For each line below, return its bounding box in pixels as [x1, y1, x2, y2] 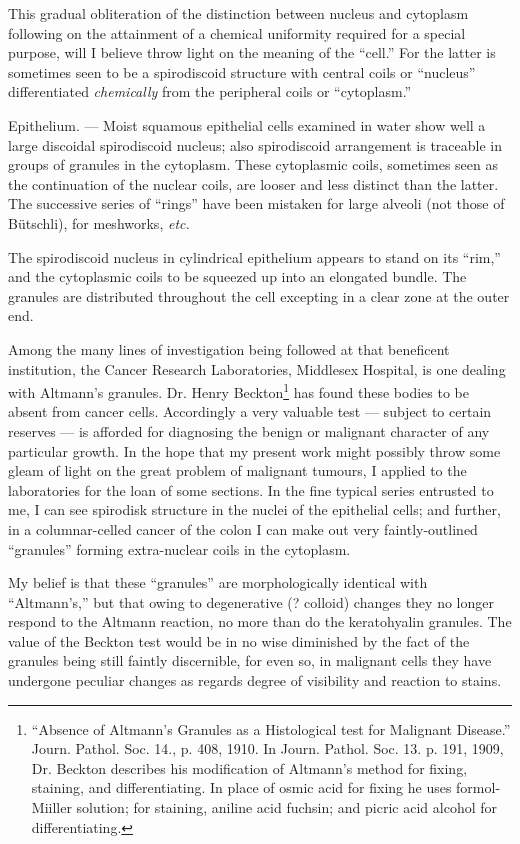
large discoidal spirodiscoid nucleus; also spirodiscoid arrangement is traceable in [8, 134, 502, 155]
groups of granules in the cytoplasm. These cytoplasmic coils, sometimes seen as [8, 154, 498, 175]
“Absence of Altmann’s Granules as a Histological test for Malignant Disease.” [31, 718, 511, 739]
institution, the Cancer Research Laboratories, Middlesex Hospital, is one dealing [8, 358, 506, 379]
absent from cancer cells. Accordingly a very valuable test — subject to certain [8, 401, 492, 422]
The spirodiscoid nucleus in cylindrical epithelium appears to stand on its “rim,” [8, 246, 501, 267]
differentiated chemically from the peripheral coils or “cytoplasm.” [8, 81, 412, 102]
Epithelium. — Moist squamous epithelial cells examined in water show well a [8, 114, 486, 135]
